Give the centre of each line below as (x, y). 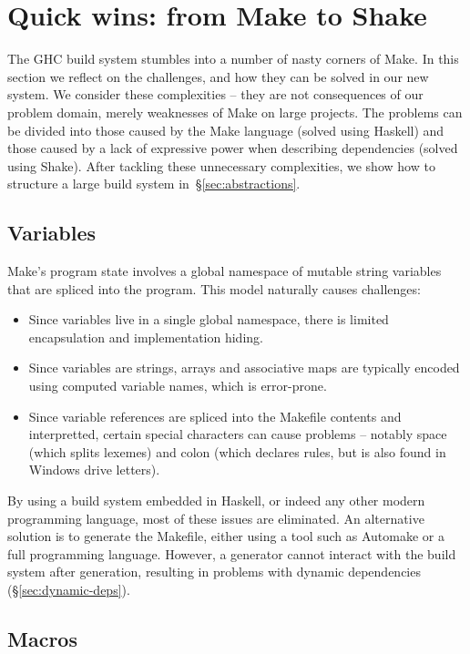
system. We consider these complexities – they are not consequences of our (215, 94)
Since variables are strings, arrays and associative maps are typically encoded (244, 368)
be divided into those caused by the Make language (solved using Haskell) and (226, 130)
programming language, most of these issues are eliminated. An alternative (216, 518)
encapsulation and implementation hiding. (146, 337)
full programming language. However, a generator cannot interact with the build (232, 553)
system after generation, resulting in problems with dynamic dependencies (214, 572)
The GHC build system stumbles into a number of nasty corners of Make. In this (233, 59)
